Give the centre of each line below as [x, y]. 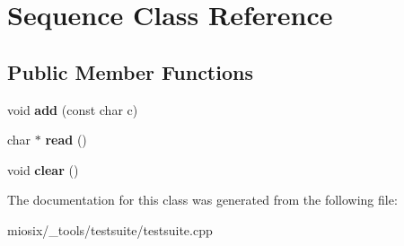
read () [66, 140]
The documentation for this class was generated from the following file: [202, 200]
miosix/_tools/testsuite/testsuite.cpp [110, 229]
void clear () [43, 169]
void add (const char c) [73, 109]
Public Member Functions [130, 71]
